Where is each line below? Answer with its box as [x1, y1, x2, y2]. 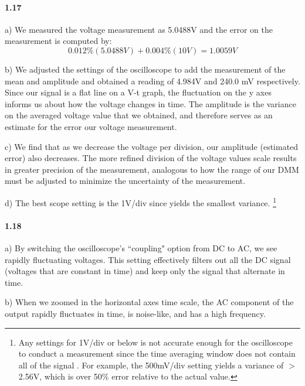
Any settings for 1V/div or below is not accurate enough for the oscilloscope [18, 336, 293, 348]
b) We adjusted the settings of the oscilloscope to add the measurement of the [5, 63, 286, 75]
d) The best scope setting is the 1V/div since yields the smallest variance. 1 [5, 194, 276, 209]
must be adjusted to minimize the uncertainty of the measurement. [5, 175, 246, 187]
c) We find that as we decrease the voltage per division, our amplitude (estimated [5, 140, 299, 152]
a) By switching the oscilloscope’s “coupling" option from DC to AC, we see [5, 241, 277, 254]
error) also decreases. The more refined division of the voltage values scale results [5, 152, 297, 164]
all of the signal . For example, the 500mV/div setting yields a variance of [18, 358, 284, 371]
